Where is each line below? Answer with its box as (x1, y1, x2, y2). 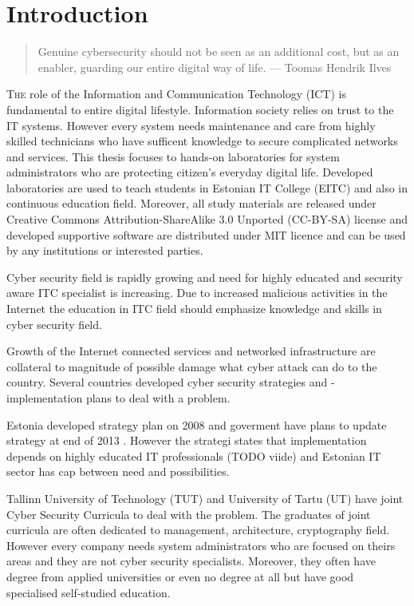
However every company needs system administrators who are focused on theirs (6, 537, 396, 553)
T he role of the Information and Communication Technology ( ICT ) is (6, 85, 346, 102)
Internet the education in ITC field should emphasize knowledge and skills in (6, 300, 382, 317)
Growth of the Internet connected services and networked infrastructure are (6, 343, 376, 359)
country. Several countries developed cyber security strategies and (6, 374, 328, 390)
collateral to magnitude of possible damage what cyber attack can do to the (6, 358, 377, 374)
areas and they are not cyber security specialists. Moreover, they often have (6, 553, 376, 569)
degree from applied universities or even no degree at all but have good (6, 568, 354, 584)
